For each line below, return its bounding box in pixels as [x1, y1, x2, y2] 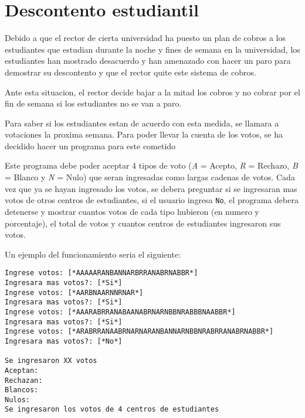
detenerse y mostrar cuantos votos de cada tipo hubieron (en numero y [5, 205, 259, 217]
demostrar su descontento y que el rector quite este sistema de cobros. [5, 66, 256, 78]
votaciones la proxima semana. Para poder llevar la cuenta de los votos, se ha [5, 128, 283, 141]
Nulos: [5, 395, 30, 404]
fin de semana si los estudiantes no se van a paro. [5, 97, 182, 109]
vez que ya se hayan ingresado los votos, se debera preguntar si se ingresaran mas [5, 182, 297, 194]
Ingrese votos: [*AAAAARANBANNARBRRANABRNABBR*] [5, 269, 198, 277]
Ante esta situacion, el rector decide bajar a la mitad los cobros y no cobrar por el [5, 85, 300, 98]
